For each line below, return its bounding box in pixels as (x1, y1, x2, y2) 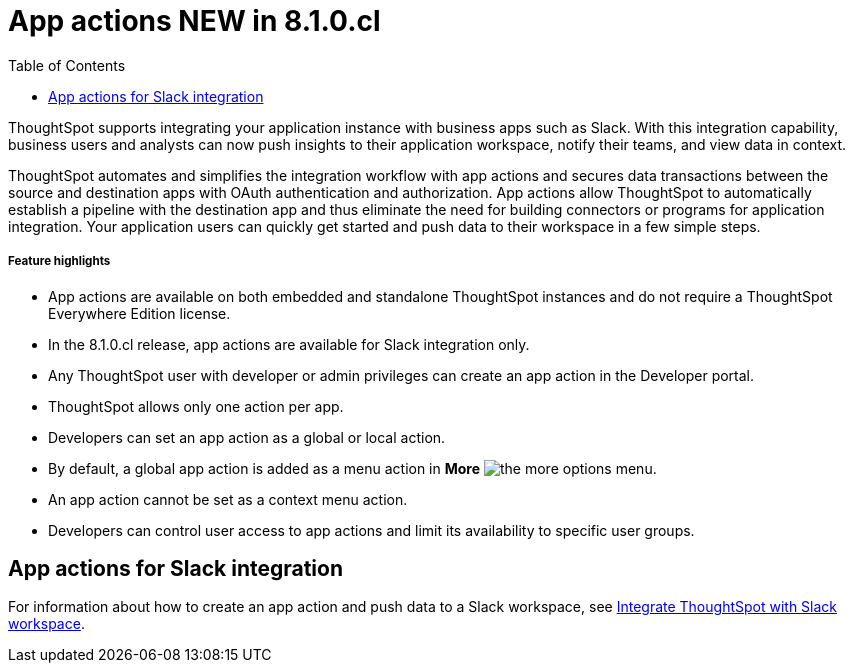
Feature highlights (8, 254, 111, 269)
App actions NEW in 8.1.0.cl (8, 4, 381, 38)
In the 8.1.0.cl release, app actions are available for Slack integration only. (48, 335, 530, 353)
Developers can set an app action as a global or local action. (48, 428, 446, 446)
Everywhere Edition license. (48, 304, 231, 322)
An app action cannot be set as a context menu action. (48, 490, 408, 508)
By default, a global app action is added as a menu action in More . (48, 459, 657, 477)
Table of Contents (8, 56, 126, 74)
